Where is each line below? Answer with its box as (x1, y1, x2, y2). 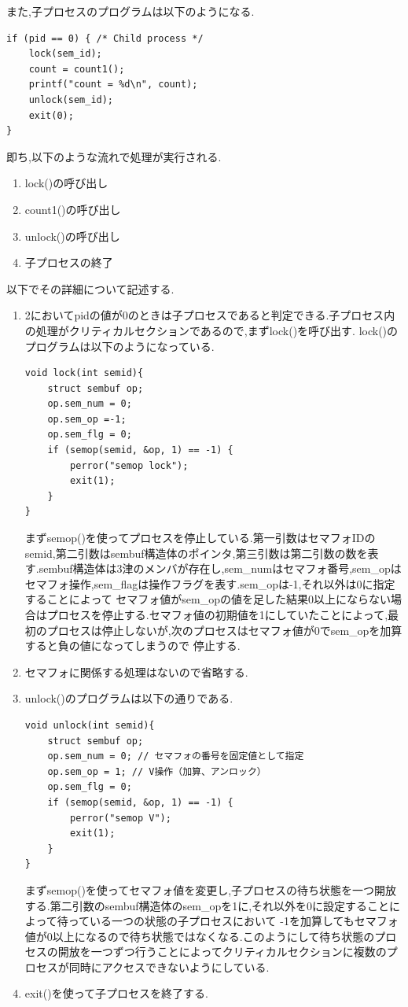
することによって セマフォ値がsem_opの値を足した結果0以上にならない (24, 591, 391, 607)
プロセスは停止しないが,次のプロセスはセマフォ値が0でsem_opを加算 (46, 622, 402, 638)
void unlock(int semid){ (24, 719, 155, 731)
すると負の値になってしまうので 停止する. (24, 637, 241, 654)
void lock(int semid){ (24, 367, 144, 379)
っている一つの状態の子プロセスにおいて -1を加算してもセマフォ (68, 913, 399, 929)
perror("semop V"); (70, 812, 171, 824)
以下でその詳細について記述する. (6, 280, 175, 297)
